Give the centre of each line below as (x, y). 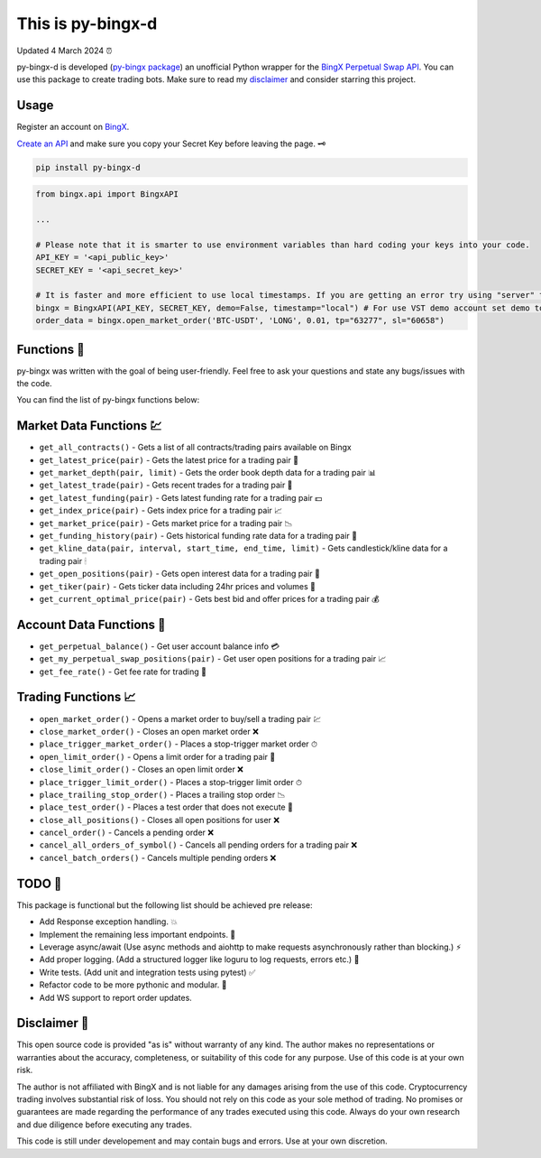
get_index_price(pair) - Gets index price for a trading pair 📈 (161, 511)
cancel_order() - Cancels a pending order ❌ (127, 833)
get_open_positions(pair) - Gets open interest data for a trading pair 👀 (179, 574)
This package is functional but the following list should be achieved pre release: (165, 905)
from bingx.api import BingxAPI (107, 195)
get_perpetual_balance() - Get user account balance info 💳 (159, 646)
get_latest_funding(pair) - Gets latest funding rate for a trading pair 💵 (181, 497)
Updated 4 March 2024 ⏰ (64, 51)
